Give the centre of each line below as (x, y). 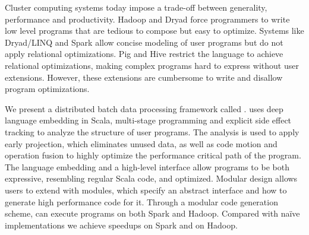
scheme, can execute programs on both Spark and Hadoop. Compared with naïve (152, 213)
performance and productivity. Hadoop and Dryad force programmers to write (147, 19)
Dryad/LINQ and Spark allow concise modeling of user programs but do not (144, 42)
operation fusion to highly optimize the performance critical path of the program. (153, 155)
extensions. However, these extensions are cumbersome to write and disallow (144, 77)
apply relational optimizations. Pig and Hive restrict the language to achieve (144, 54)
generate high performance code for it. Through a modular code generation (141, 201)
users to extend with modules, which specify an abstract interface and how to (146, 190)
